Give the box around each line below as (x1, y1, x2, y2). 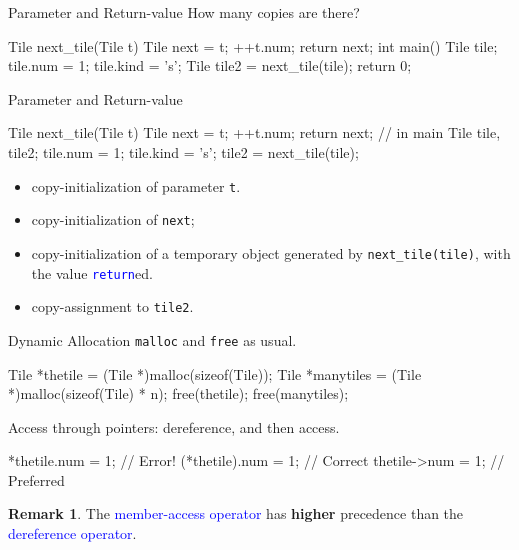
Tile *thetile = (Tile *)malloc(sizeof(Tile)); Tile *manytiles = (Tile (8, 363, 422, 384)
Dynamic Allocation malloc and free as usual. (8, 329, 297, 350)
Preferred (8, 469, 65, 490)
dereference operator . (8, 523, 137, 544)
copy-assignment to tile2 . (31, 296, 194, 317)
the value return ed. (31, 262, 153, 283)
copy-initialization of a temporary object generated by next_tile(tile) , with (31, 242, 511, 263)
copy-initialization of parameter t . (31, 175, 241, 196)
